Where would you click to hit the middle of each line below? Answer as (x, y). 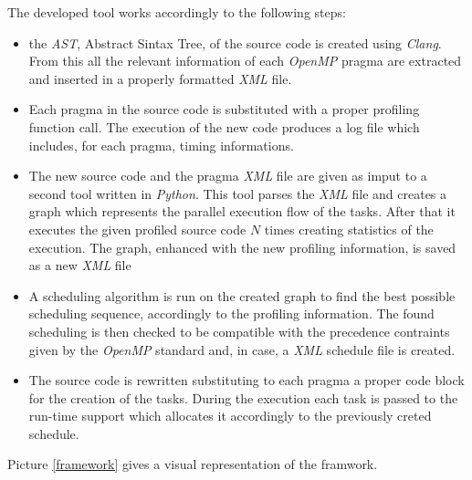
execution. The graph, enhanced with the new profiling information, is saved (242, 247)
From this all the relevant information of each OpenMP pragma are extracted (245, 61)
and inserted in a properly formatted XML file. (160, 78)
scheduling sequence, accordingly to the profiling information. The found (231, 313)
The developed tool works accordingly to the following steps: (177, 12)
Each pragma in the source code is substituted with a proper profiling (224, 109)
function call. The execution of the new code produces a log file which (224, 126)
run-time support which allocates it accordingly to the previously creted (230, 416)
